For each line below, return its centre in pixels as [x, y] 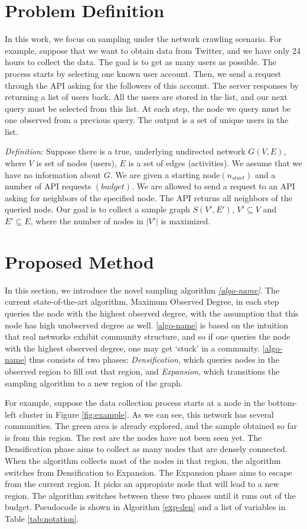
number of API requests [48, 186]
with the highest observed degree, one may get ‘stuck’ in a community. [132, 348]
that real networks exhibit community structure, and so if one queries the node [148, 336]
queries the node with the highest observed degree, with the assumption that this [152, 313]
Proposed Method [79, 261]
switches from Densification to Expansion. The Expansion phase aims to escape [148, 472]
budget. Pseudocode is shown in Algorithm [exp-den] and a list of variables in [145, 507]
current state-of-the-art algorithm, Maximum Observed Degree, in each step [142, 301]
